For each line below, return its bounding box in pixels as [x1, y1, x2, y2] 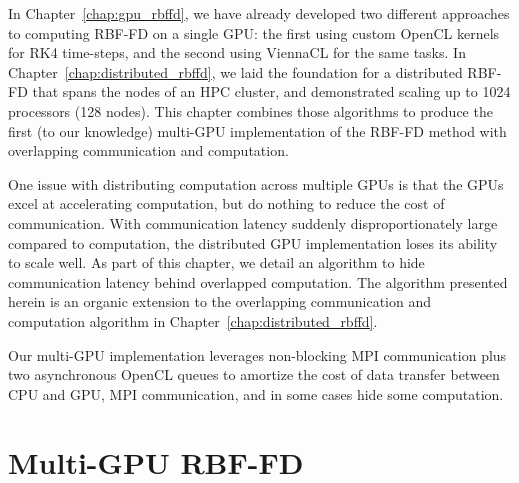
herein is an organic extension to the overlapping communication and [8, 291, 432, 312]
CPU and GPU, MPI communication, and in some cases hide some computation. [8, 383, 504, 404]
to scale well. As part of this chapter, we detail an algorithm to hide [8, 252, 425, 273]
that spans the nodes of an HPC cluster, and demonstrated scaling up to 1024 [32, 81, 511, 102]
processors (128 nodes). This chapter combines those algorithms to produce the [8, 100, 493, 121]
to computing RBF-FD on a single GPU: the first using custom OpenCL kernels [8, 22, 500, 43]
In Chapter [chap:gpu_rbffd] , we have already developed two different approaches [8, 3, 510, 23]
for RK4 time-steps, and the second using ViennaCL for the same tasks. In [8, 42, 466, 63]
